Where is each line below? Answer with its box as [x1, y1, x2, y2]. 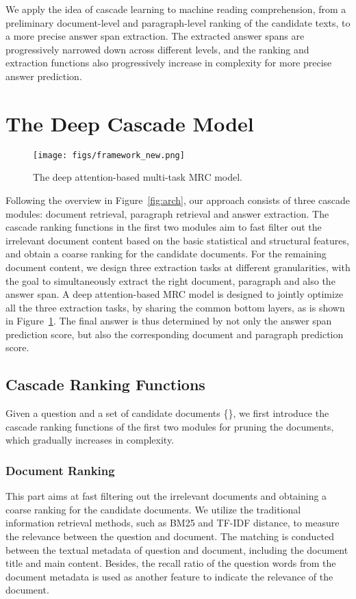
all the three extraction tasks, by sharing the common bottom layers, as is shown [5, 300, 345, 314]
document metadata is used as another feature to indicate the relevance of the [5, 569, 333, 583]
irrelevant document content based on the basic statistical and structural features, [5, 233, 349, 247]
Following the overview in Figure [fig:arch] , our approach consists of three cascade [5, 192, 351, 207]
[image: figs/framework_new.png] [33, 150, 185, 160]
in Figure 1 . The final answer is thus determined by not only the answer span [5, 314, 332, 328]
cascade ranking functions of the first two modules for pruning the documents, [5, 419, 334, 433]
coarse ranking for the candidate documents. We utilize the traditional [5, 502, 301, 516]
